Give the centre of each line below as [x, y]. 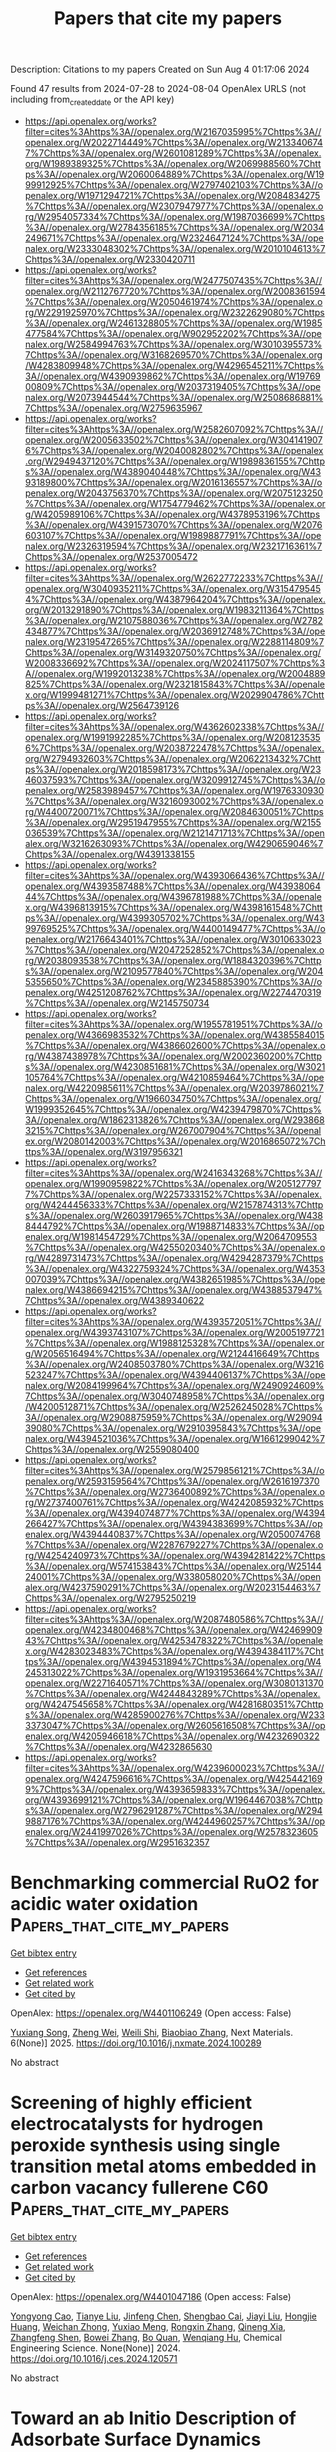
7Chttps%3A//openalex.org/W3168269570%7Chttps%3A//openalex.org [173, 354]
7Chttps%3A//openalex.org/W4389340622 [114, 1300]
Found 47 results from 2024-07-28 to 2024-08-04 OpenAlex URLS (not [158, 89]
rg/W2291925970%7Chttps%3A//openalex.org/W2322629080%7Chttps [174, 312]
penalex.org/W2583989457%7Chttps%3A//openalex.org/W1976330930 [174, 790]
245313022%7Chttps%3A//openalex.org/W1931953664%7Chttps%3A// [173, 1672]
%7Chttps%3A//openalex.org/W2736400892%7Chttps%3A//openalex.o [174, 1491]
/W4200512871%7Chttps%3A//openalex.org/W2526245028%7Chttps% [173, 1406]
